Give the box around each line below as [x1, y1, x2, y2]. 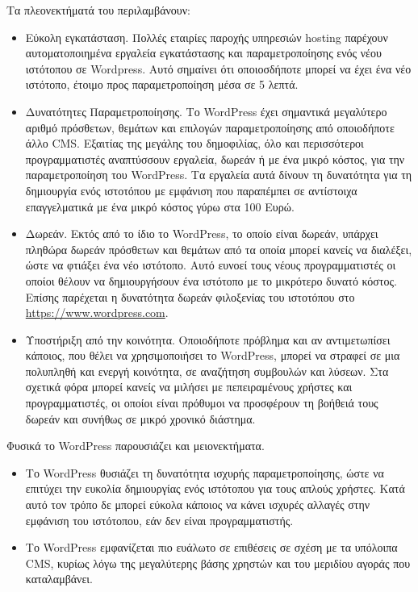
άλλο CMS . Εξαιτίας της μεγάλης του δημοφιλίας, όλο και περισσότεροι [25, 135, 364, 152]
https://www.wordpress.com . [25, 304, 169, 321]
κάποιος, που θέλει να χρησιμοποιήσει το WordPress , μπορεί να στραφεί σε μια [25, 347, 400, 364]
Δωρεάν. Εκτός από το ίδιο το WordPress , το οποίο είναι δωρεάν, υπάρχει [25, 225, 378, 242]
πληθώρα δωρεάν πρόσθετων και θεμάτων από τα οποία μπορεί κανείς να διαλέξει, [25, 240, 412, 257]
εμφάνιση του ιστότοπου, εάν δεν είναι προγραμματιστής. [25, 511, 294, 528]
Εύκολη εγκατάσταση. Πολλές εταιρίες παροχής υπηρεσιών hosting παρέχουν [25, 28, 388, 45]
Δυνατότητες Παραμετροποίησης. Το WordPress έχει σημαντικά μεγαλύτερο [25, 102, 387, 119]
